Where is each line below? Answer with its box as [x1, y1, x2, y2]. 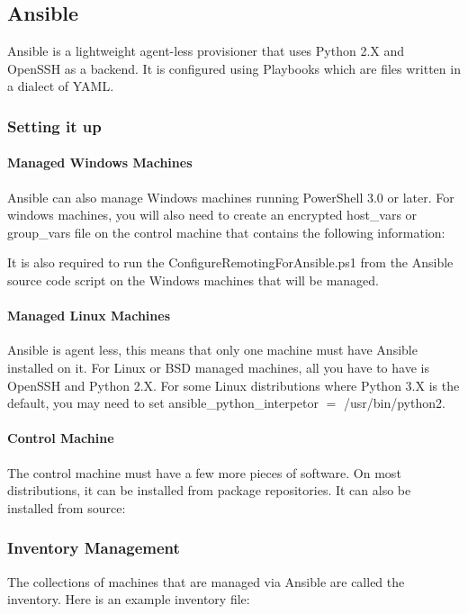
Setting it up [7, 114, 102, 137]
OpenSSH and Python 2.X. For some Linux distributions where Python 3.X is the [7, 375, 460, 394]
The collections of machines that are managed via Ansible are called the [7, 572, 405, 591]
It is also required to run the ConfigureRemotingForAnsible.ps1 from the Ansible [7, 253, 454, 272]
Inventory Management [7, 537, 180, 559]
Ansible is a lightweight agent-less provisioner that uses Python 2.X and [7, 41, 405, 60]
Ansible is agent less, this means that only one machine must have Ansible [7, 340, 418, 359]
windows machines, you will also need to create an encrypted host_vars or [7, 205, 418, 224]
